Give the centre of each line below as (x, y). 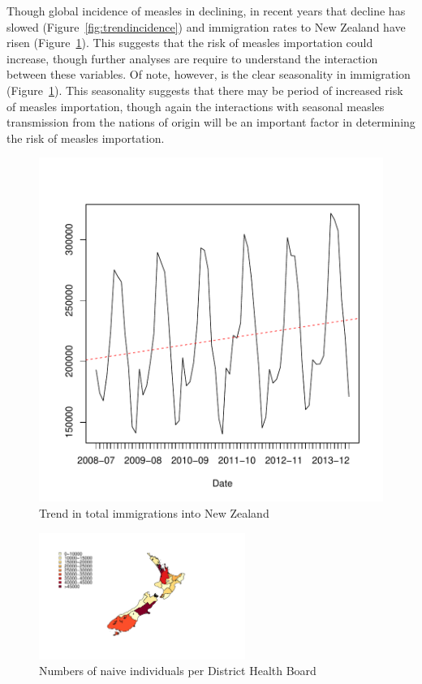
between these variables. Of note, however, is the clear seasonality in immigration (209, 74)
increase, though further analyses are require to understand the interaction (192, 58)
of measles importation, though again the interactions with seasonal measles (196, 106)
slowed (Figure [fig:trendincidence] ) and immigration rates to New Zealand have (206, 26)
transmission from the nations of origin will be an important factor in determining (211, 122)
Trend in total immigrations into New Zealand (154, 512)
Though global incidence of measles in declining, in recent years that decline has (206, 11)
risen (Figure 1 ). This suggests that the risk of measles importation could (190, 43)
